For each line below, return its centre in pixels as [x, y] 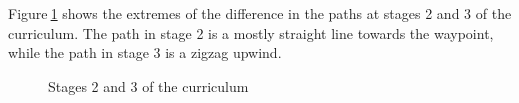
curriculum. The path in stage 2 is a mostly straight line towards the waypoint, [251, 32]
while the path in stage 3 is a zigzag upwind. [145, 52]
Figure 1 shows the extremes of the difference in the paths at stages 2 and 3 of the [260, 13]
